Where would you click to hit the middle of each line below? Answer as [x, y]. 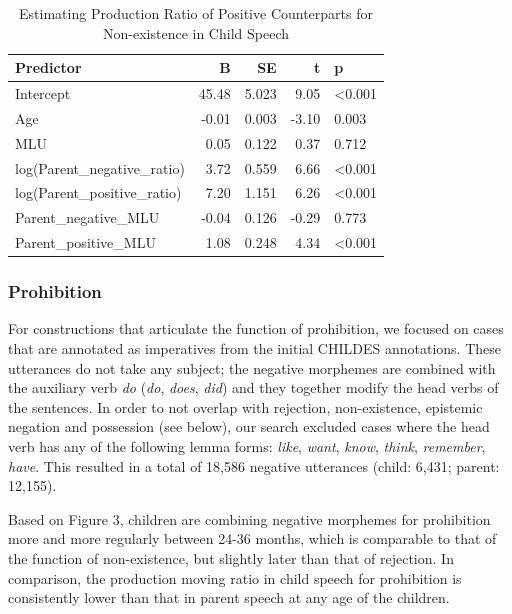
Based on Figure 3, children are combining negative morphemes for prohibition [249, 518]
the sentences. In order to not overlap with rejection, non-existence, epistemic [245, 406]
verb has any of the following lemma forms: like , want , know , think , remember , [247, 445]
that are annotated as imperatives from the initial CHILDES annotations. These [254, 348]
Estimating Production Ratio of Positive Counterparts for [196, 13]
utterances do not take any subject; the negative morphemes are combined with [252, 367]
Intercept [43, 93]
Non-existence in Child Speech [196, 32]
